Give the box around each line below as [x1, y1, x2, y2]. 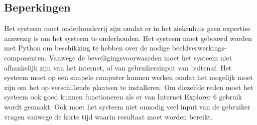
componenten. [4, 52, 47, 62]
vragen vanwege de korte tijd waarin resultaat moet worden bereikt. [4, 111, 213, 121]
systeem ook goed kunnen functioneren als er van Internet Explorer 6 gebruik [4, 91, 242, 102]
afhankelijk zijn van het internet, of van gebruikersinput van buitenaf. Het [4, 62, 232, 72]
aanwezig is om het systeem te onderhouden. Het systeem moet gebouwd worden [4, 32, 252, 43]
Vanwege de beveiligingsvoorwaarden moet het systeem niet [49, 52, 232, 62]
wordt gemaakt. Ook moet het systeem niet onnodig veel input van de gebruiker [4, 101, 250, 111]
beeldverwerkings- [172, 42, 227, 53]
